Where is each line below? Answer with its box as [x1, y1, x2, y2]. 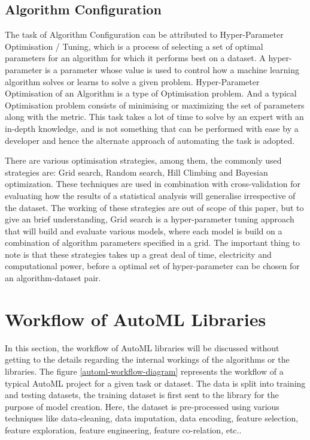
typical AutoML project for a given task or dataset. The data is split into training [5, 376, 306, 389]
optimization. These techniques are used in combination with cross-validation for [5, 177, 301, 190]
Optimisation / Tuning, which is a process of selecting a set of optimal [5, 40, 263, 52]
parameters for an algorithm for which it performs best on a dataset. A [5, 52, 266, 64]
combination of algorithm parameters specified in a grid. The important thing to [5, 236, 300, 249]
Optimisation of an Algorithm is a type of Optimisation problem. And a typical [5, 87, 297, 100]
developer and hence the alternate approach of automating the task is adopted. [5, 134, 295, 146]
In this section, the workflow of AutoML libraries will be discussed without [5, 341, 279, 354]
